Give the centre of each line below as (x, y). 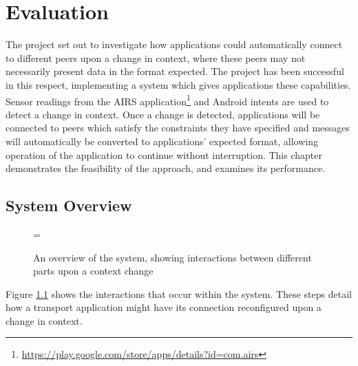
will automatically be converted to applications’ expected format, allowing (162, 141)
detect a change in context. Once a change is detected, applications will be (163, 114)
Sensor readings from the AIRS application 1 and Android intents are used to (167, 100)
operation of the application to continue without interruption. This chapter (164, 154)
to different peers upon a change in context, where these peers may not (156, 57)
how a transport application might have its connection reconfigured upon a (164, 307)
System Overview (69, 205)
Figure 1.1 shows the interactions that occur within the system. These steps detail (179, 293)
